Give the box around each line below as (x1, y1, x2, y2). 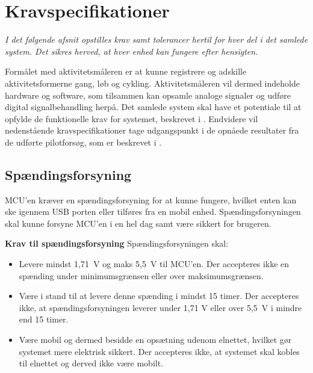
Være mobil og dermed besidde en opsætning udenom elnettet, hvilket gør (19, 333, 292, 346)
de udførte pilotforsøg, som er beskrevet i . (5, 135, 162, 148)
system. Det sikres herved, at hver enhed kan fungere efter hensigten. (5, 45, 258, 57)
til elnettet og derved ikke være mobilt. (19, 357, 164, 369)
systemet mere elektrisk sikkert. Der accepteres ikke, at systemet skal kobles (19, 345, 300, 357)
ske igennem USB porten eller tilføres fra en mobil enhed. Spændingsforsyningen (5, 205, 301, 218)
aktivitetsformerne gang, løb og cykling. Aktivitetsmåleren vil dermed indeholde (5, 76, 300, 89)
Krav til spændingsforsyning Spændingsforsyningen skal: (5, 237, 229, 250)
